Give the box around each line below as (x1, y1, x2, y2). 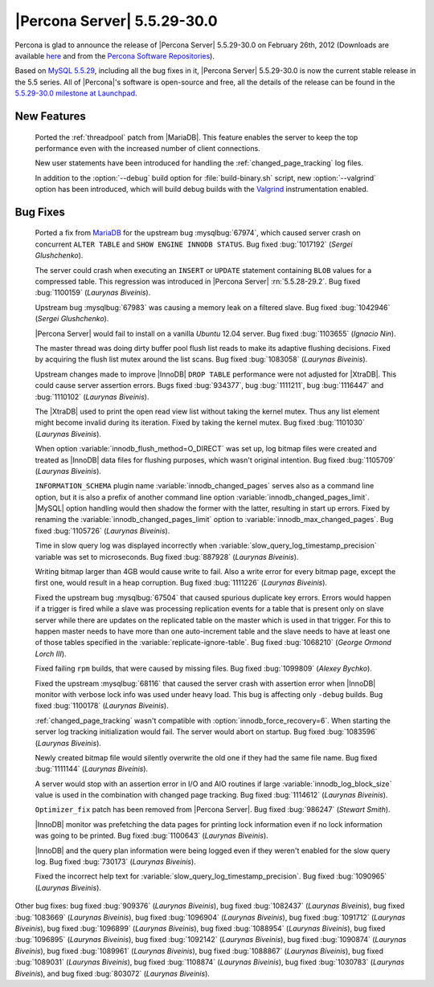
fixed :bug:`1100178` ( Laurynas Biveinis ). (35, 701, 169, 711)
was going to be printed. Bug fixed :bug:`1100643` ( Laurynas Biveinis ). (35, 831, 268, 841)
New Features (14, 109, 86, 123)
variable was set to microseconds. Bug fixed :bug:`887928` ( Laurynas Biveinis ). (35, 552, 299, 561)
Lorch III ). (35, 649, 68, 659)
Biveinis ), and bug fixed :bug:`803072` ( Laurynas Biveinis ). (14, 969, 211, 978)
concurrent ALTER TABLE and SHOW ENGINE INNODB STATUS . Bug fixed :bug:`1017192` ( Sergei (35, 239, 353, 249)
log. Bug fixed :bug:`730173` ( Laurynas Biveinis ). (35, 857, 196, 867)
